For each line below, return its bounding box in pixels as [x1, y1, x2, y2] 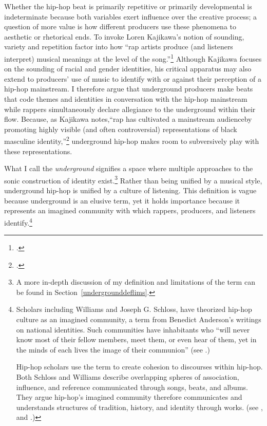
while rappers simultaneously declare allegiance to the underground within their [4, 103, 256, 114]
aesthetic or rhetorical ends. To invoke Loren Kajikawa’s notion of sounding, [4, 31, 244, 42]
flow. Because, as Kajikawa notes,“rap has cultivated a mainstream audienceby [4, 114, 252, 124]
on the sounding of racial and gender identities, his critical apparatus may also [4, 63, 252, 74]
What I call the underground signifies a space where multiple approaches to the [4, 163, 253, 174]
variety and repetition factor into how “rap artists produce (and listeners [4, 41, 233, 52]
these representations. [4, 145, 72, 156]
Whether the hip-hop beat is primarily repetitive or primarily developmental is [4, 1, 252, 11]
